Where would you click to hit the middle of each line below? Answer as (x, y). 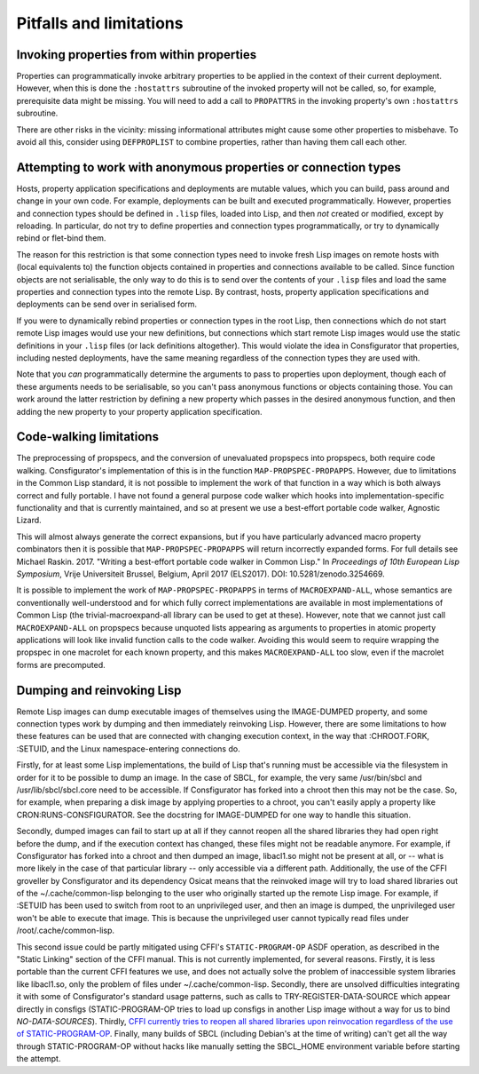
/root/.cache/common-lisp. (66, 931)
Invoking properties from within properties (137, 55)
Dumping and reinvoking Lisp (99, 690)
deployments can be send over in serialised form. (107, 304)
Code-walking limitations (88, 437)
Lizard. (29, 521)
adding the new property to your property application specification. (139, 411)
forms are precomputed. (61, 664)
